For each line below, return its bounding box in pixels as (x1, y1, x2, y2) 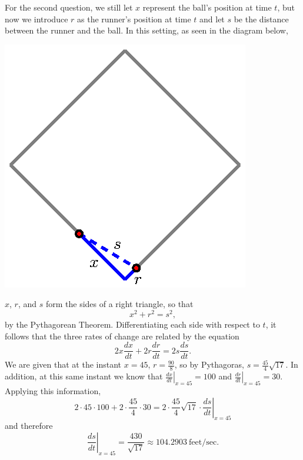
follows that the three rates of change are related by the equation (5, 329, 239, 342)
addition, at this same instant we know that (5, 370, 163, 382)
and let (199, 12, 225, 25)
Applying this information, (5, 384, 101, 396)
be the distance (234, 12, 289, 25)
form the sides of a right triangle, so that (45, 298, 194, 310)
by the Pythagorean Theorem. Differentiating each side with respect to (5, 318, 260, 331)
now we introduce (5, 12, 68, 25)
